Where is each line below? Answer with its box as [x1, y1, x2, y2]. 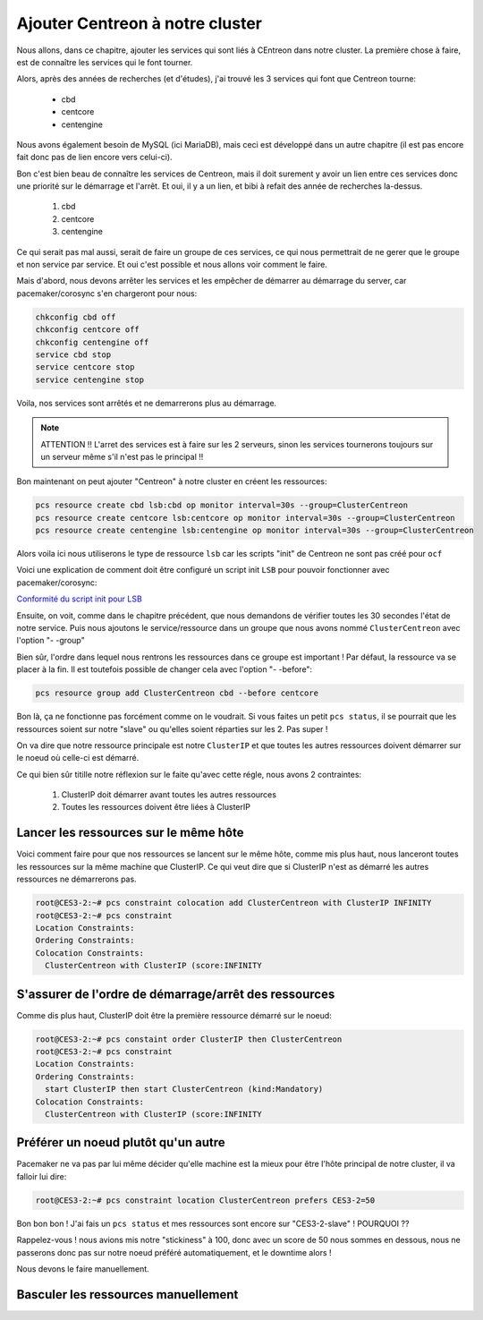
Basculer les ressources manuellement [16, 1287, 239, 1302]
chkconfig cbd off [35, 311, 116, 322]
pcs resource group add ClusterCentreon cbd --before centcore [35, 688, 319, 698]
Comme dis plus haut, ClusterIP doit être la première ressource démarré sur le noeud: [16, 1009, 333, 1020]
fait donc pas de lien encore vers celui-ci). [16, 152, 174, 163]
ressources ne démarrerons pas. [16, 873, 138, 885]
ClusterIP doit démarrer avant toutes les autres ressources [61, 789, 277, 800]
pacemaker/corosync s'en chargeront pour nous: [16, 287, 198, 299]
